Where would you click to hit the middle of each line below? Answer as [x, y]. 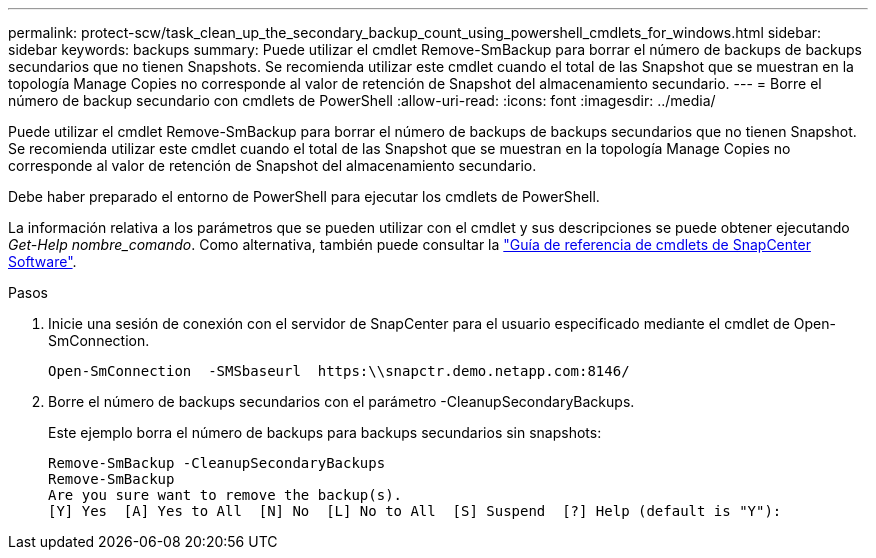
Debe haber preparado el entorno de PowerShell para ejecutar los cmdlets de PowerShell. [304, 196]
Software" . [42, 261]
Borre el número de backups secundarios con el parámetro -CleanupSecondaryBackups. [341, 401]
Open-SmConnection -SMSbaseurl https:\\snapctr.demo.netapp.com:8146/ [339, 371]
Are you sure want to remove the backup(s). [225, 495]
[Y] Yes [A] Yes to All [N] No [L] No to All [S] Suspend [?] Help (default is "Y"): [415, 511]
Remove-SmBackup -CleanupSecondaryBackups [217, 463]
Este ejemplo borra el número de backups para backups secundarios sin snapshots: [325, 432]
